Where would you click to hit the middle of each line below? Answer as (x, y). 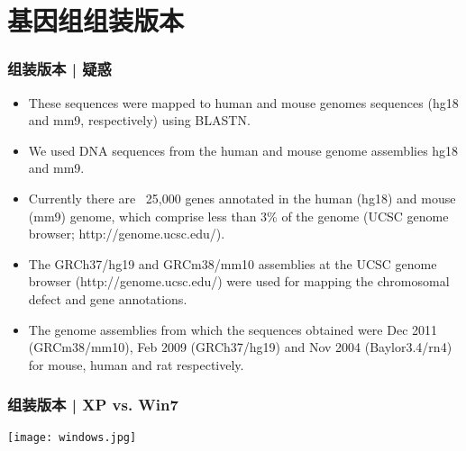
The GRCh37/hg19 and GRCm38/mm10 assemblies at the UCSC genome (233, 263)
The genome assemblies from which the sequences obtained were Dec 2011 (233, 329)
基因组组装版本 (96, 20)
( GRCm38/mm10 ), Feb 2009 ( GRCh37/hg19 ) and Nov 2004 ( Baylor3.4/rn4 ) (240, 347)
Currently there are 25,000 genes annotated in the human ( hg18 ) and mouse (242, 198)
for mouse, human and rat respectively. (136, 364)
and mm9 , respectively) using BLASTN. (139, 120)
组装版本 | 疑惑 (59, 69)
